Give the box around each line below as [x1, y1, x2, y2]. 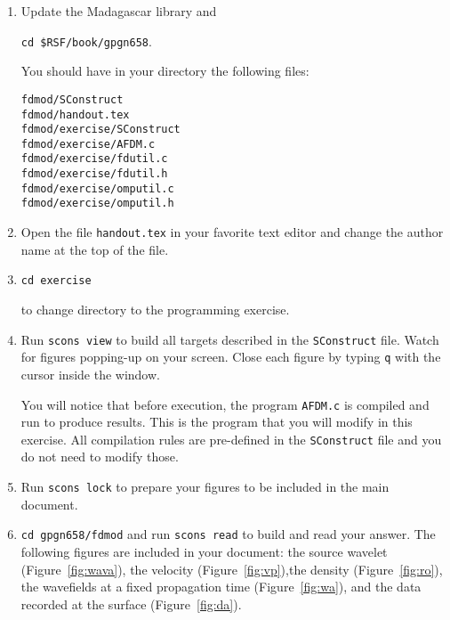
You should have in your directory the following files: [20, 61, 309, 80]
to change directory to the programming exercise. [20, 300, 290, 318]
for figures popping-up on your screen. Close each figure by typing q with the [20, 347, 441, 366]
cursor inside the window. [20, 364, 160, 383]
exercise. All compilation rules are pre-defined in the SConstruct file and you [20, 429, 442, 448]
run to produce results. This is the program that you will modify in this [20, 412, 413, 431]
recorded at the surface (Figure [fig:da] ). [20, 594, 242, 613]
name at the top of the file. [20, 240, 169, 258]
